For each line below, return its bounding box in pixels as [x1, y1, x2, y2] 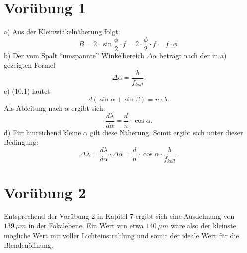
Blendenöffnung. [4, 240, 53, 250]
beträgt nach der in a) [159, 50, 227, 60]
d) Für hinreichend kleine [4, 127, 81, 137]
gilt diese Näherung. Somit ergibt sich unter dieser [90, 127, 243, 137]
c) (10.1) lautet [4, 86, 50, 96]
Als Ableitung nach [4, 103, 62, 113]
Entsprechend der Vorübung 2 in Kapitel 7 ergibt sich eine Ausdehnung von [4, 210, 235, 221]
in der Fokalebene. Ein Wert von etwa [28, 220, 144, 231]
